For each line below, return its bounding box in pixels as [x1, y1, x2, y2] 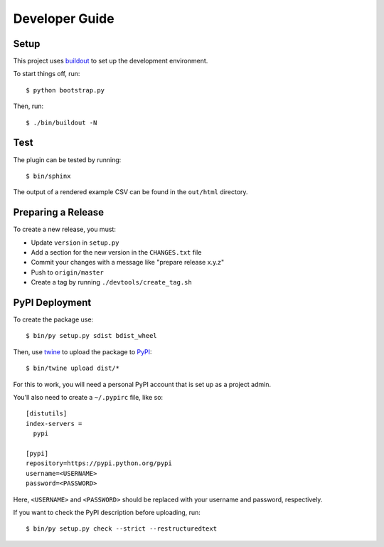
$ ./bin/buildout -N [26, 118, 97, 127]
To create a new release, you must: [13, 225, 117, 234]
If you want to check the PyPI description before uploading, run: [13, 508, 201, 516]
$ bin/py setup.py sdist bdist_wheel [26, 331, 158, 340]
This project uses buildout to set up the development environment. [13, 57, 208, 65]
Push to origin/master [31, 267, 105, 277]
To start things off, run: [13, 70, 80, 78]
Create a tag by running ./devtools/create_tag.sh [31, 278, 192, 287]
